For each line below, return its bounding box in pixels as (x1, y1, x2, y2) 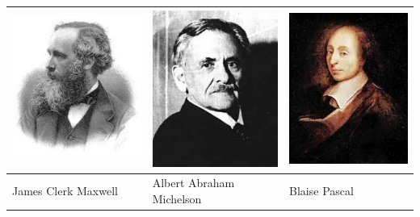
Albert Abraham (152, 174, 235, 191)
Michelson (152, 190, 202, 207)
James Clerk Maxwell (12, 182, 118, 199)
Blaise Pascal (289, 182, 354, 199)
